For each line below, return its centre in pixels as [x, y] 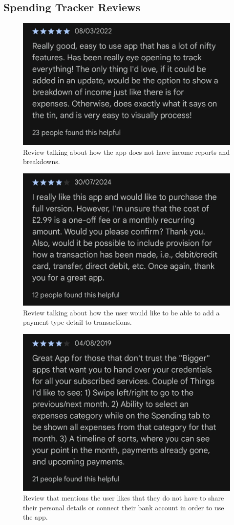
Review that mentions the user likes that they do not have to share [124, 498]
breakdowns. [42, 161]
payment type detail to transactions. [77, 322]
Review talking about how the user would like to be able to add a [121, 312]
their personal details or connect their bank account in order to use [124, 507]
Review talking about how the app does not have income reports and [127, 152]
